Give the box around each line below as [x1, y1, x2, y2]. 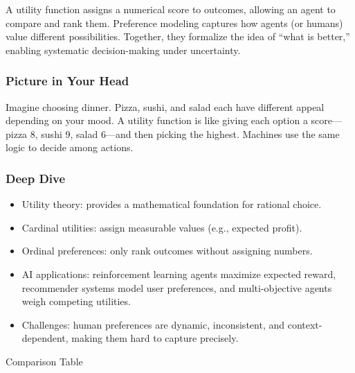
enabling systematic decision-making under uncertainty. [6, 42, 241, 57]
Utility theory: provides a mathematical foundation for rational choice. [21, 197, 322, 211]
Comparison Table [6, 354, 83, 368]
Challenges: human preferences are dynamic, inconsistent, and [21, 317, 284, 331]
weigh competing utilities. [21, 294, 131, 309]
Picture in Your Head [6, 72, 129, 89]
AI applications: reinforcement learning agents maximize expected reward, [21, 266, 336, 281]
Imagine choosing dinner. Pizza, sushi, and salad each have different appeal [6, 99, 325, 114]
